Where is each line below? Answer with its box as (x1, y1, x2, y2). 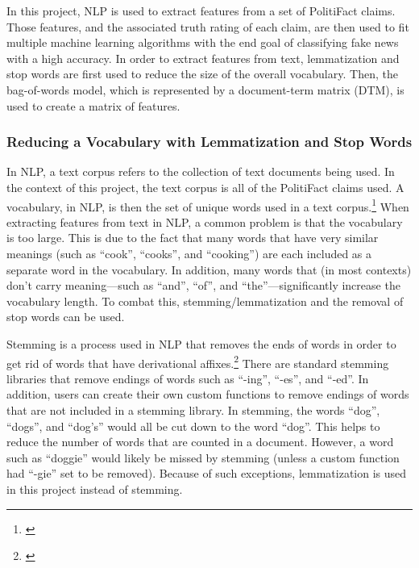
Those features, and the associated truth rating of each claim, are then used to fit (6, 18, 409, 35)
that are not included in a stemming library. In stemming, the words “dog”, (6, 402, 380, 418)
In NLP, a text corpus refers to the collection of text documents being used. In (6, 163, 395, 180)
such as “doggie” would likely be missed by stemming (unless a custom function (6, 449, 400, 466)
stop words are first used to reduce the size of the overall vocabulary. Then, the (6, 65, 398, 82)
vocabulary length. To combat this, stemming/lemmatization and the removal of (6, 292, 404, 309)
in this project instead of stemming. (6, 480, 183, 497)
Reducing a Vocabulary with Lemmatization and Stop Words (6, 132, 413, 152)
